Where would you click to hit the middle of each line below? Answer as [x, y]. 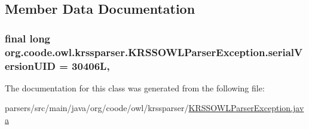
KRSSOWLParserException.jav [246, 108]
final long [28, 38]
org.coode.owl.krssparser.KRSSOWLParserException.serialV [154, 52]
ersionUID [30, 65]
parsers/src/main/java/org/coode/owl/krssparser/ [97, 108]
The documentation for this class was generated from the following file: [135, 87]
